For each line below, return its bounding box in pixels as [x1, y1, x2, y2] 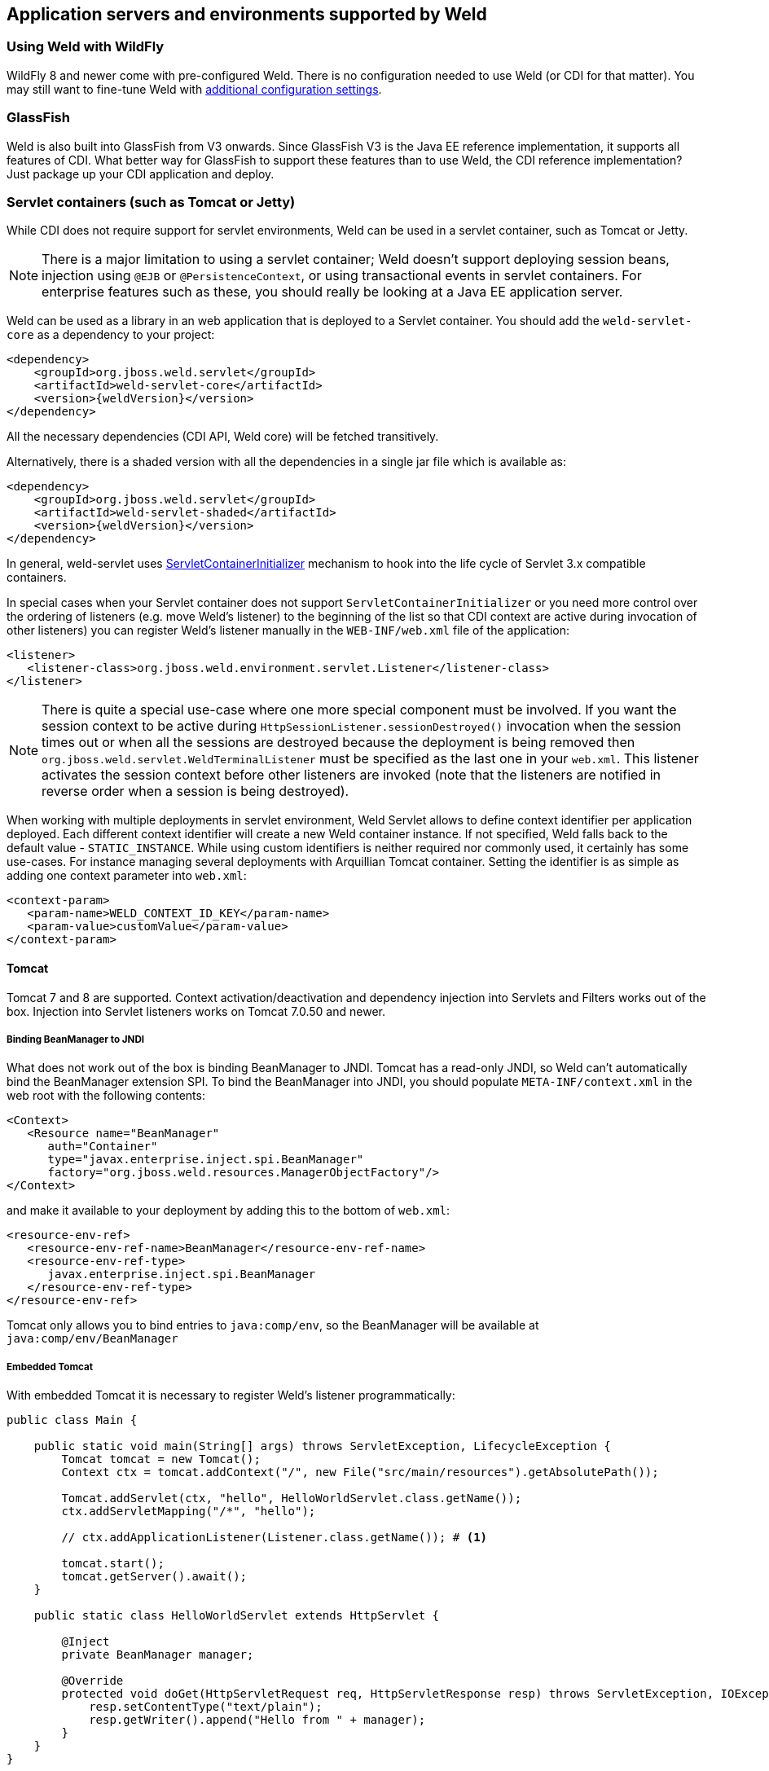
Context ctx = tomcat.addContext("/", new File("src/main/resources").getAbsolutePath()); [61, 1466, 659, 1479]
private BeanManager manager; [61, 1648, 254, 1662]
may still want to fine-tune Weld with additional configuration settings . [7, 81, 382, 96]
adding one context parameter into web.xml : [7, 868, 247, 883]
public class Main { [7, 1413, 138, 1427]
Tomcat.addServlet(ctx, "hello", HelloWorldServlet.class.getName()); [61, 1492, 522, 1505]
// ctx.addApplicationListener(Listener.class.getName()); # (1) [61, 1531, 488, 1545]
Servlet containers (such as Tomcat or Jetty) [7, 193, 296, 210]
